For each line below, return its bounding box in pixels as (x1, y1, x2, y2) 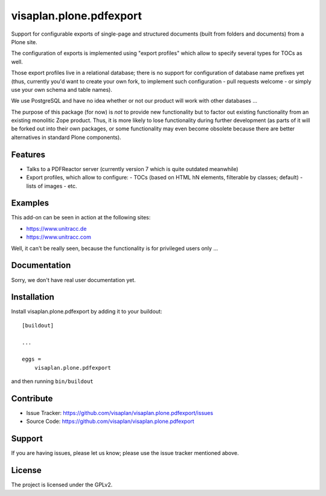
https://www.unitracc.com (26, 233, 92, 241)
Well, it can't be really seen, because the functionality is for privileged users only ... (11, 245, 219, 252)
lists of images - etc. (26, 182, 78, 190)
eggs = (22, 356, 42, 362)
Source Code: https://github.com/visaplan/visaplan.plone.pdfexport (26, 417, 194, 425)
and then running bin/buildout (11, 378, 94, 385)
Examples (11, 198, 50, 208)
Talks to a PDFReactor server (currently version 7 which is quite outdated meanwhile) (26, 165, 238, 172)
